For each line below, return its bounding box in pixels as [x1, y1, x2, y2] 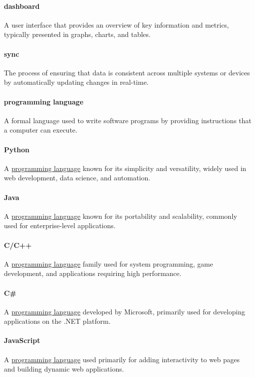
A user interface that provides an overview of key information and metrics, [4, 19, 229, 30]
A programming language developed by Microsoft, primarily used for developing [4, 306, 245, 316]
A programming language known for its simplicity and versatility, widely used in [4, 163, 247, 173]
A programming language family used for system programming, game [4, 258, 213, 269]
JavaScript [4, 335, 40, 345]
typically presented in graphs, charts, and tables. [4, 29, 151, 39]
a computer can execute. [4, 125, 77, 135]
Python [4, 144, 30, 154]
